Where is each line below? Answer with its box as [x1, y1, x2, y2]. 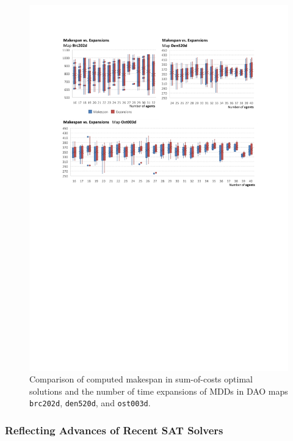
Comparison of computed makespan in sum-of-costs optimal [29, 373, 253, 385]
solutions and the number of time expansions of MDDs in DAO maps [29, 384, 288, 397]
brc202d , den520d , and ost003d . [29, 396, 151, 409]
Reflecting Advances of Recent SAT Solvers [5, 423, 223, 438]
